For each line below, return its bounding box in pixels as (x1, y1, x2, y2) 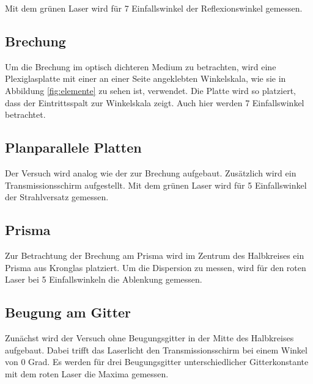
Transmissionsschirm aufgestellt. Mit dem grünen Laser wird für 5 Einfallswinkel (5, 178, 307, 191)
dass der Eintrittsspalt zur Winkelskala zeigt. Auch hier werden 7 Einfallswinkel (5, 96, 304, 109)
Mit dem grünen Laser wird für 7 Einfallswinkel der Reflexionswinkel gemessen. (5, 2, 303, 14)
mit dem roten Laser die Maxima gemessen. (5, 367, 169, 380)
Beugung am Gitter (5, 303, 131, 322)
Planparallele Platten (5, 138, 142, 157)
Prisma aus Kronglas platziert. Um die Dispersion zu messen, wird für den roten (5, 261, 306, 274)
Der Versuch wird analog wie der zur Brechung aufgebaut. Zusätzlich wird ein (5, 166, 296, 179)
